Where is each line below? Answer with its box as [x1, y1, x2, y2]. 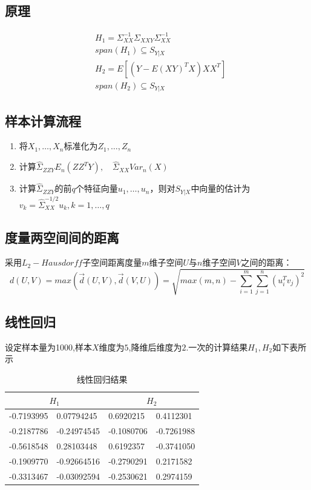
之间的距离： [241, 256, 292, 269]
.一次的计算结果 [186, 340, 248, 353]
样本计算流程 [5, 111, 81, 130]
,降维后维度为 [128, 340, 182, 353]
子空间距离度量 [82, 256, 142, 269]
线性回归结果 [76, 372, 128, 385]
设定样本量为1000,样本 [5, 340, 92, 353]
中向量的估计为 [191, 182, 250, 195]
